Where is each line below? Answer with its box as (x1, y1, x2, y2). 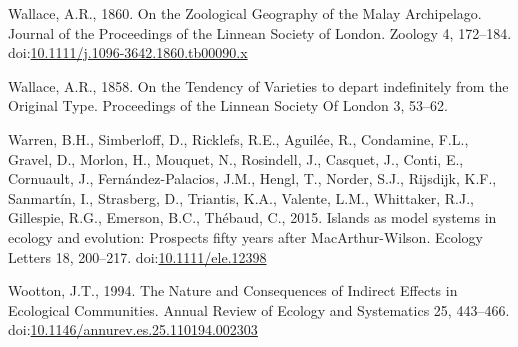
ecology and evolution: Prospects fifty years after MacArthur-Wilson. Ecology (8, 226, 483, 247)
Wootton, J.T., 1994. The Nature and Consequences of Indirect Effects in (8, 280, 458, 301)
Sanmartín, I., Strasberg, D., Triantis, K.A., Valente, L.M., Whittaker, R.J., (8, 187, 474, 208)
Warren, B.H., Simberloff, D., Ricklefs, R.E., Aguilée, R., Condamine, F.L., (8, 128, 469, 149)
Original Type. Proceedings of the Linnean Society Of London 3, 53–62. (8, 95, 448, 116)
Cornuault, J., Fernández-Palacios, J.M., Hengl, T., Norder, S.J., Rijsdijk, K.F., (8, 168, 497, 189)
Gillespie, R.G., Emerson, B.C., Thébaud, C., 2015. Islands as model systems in (8, 207, 497, 228)
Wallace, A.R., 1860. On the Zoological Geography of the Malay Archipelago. (8, 3, 482, 23)
